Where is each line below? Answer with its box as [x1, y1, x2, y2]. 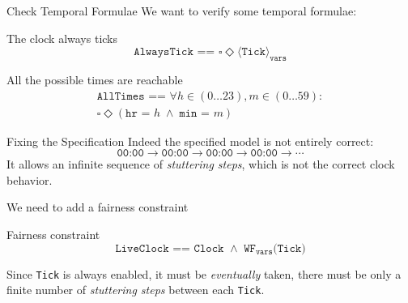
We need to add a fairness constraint [6, 198, 189, 216]
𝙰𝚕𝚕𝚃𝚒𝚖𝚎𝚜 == [96, 90, 166, 102]
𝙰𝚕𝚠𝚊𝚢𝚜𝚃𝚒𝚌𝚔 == [134, 46, 215, 58]
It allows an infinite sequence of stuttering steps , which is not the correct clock [6, 156, 395, 173]
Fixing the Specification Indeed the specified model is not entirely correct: [6, 132, 374, 149]
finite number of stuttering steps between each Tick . [6, 281, 265, 298]
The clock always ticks [6, 29, 118, 46]
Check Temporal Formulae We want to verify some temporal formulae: [6, 2, 357, 19]
